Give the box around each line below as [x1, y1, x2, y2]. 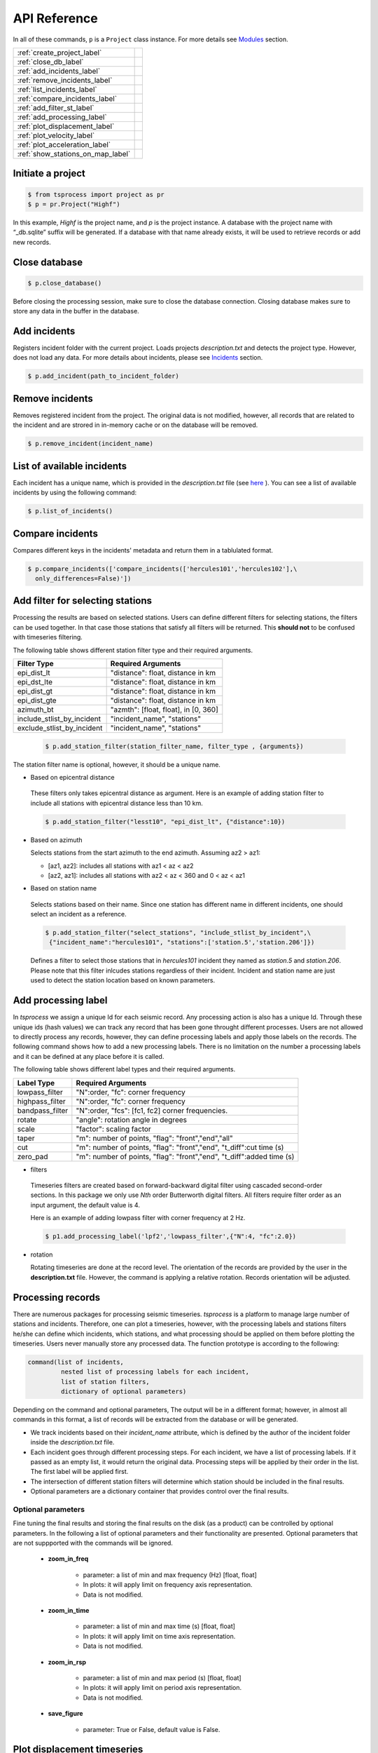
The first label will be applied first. [30, 1468, 129, 1476]
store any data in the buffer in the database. [13, 307, 139, 316]
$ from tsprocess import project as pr [27, 190, 164, 198]
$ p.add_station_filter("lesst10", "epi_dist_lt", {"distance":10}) [45, 818, 286, 825]
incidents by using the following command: [13, 488, 137, 497]
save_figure [48, 1710, 83, 1718]
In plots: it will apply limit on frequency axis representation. [83, 1581, 253, 1589]
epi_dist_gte [17, 696, 57, 705]
